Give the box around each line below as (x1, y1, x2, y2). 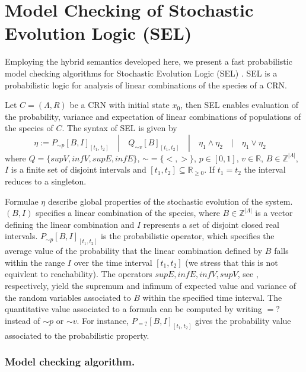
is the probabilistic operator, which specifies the (101, 230, 275, 242)
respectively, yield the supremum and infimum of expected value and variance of (5, 279, 297, 292)
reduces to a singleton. (5, 175, 87, 187)
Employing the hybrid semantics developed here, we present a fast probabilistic (5, 55, 292, 68)
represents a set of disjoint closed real (143, 218, 279, 230)
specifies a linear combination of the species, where (36, 206, 220, 219)
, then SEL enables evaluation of (180, 98, 298, 111)
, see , (237, 268, 259, 280)
